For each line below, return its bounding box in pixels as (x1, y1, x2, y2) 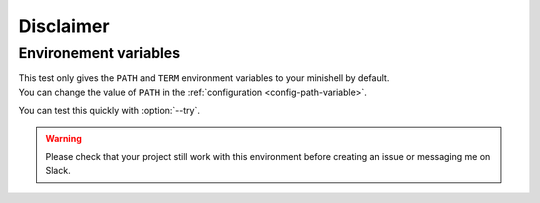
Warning (45, 132, 82, 144)
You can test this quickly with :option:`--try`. (18, 105, 200, 117)
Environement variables (18, 44, 180, 62)
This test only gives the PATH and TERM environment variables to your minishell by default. (18, 72, 390, 84)
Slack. (45, 165, 71, 177)
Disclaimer (18, 15, 110, 37)
